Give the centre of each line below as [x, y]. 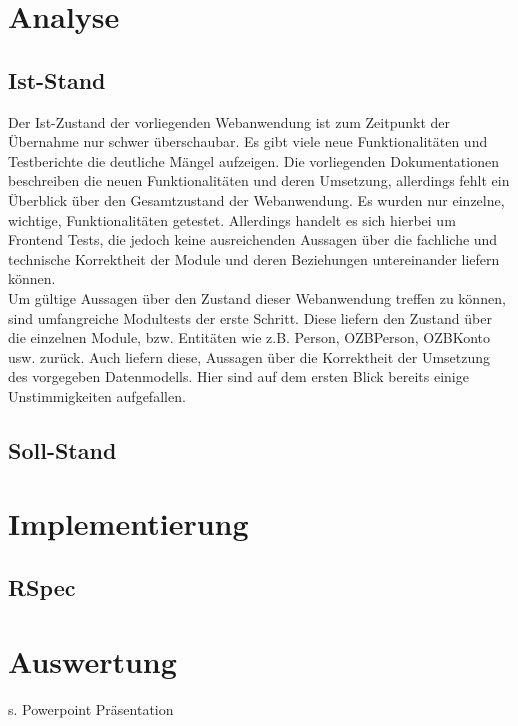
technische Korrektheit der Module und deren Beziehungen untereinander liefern [254, 258]
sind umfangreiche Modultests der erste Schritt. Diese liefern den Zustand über [250, 317]
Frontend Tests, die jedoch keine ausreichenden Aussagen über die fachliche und [253, 239]
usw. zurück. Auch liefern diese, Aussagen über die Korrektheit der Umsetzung [249, 356]
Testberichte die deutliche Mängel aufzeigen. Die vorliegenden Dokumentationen [253, 160]
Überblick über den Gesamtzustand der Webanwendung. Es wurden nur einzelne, [256, 199]
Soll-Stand [62, 449]
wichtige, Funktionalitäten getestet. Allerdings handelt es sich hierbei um [232, 219]
